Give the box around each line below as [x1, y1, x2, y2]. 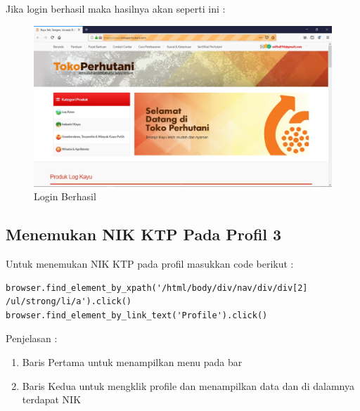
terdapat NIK [22, 392, 82, 407]
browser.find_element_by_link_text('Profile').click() [6, 310, 268, 320]
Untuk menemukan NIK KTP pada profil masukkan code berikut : [6, 256, 294, 270]
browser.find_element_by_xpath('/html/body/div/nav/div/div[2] [6, 282, 308, 293]
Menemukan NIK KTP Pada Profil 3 [6, 223, 282, 245]
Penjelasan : [6, 331, 58, 346]
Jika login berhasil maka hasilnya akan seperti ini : [6, 1, 226, 15]
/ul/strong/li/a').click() [6, 296, 131, 307]
